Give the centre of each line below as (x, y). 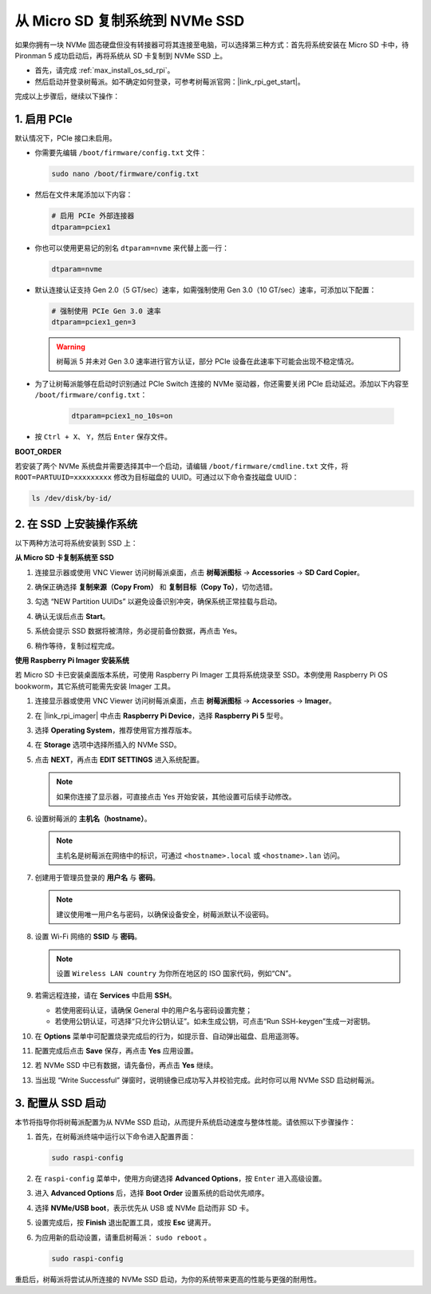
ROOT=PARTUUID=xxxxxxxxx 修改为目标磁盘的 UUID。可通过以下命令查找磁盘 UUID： (157, 477)
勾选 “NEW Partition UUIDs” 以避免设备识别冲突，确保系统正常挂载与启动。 (158, 601)
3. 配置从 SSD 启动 (61, 1103)
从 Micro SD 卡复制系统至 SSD (65, 558)
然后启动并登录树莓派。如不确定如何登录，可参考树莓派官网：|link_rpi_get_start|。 (170, 81)
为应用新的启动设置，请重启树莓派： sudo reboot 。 (123, 1237)
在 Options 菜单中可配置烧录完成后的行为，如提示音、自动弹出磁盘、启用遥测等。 (169, 1036)
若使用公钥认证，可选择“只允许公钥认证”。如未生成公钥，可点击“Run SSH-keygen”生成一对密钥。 (215, 1022)
